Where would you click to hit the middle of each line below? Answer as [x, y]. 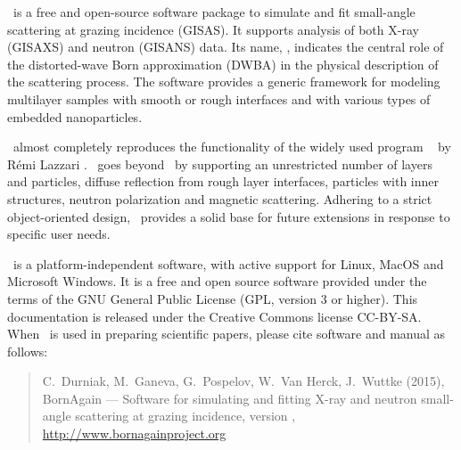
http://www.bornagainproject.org [134, 434]
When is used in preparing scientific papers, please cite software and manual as [226, 334]
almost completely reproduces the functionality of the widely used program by [232, 147]
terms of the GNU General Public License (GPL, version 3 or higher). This [213, 298]
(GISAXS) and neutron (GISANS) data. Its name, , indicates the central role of [226, 47]
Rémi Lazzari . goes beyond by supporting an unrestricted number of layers [220, 164]
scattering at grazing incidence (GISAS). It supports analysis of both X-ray [213, 29]
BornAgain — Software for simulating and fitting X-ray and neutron [230, 398]
